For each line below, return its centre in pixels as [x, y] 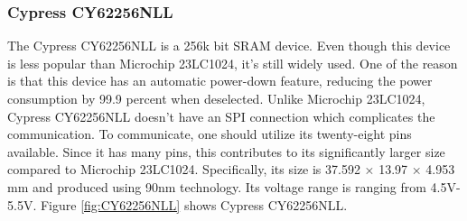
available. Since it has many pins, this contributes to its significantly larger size [226, 151]
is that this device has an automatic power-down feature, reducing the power [220, 81]
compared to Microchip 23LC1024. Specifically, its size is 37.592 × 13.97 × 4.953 [231, 169]
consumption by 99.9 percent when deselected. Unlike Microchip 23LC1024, [216, 98]
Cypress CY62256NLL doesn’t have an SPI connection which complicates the [221, 116]
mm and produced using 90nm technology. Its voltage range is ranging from [217, 186]
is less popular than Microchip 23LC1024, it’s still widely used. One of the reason [233, 63]
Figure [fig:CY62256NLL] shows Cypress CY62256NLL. [194, 204]
